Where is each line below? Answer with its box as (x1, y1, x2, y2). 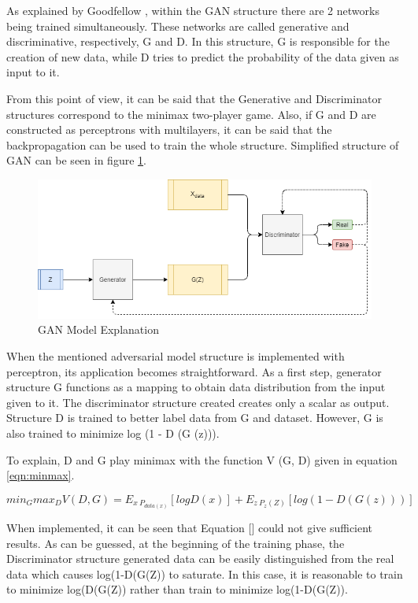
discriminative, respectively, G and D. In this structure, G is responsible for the (6, 33, 390, 50)
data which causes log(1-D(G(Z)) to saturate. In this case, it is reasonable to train (6, 565, 403, 582)
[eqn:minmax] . (6, 467, 75, 483)
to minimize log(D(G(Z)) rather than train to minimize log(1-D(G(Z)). (6, 581, 348, 597)
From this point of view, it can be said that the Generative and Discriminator (6, 90, 382, 106)
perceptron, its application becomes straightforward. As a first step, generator (6, 363, 382, 379)
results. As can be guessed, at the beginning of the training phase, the (6, 535, 345, 551)
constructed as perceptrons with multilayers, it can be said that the (6, 121, 332, 138)
